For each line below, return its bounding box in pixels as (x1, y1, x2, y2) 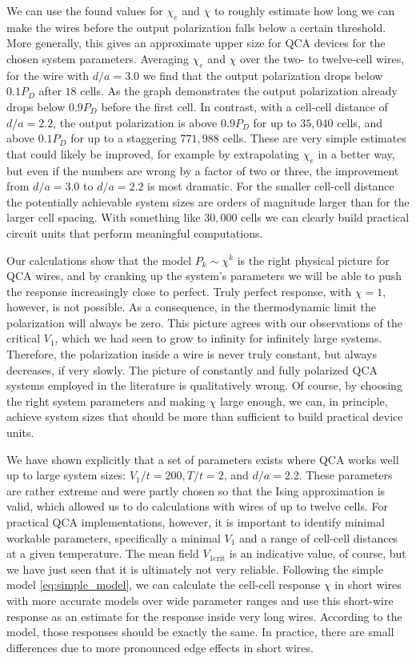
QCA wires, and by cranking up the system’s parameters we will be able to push (6, 267, 402, 284)
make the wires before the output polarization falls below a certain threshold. (6, 18, 386, 35)
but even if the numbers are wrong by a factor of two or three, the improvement (6, 162, 399, 178)
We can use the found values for (6, 2, 163, 18)
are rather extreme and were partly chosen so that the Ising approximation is (6, 482, 386, 499)
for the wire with (6, 66, 90, 83)
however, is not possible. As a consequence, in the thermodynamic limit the (6, 298, 377, 315)
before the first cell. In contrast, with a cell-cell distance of (101, 98, 388, 114)
